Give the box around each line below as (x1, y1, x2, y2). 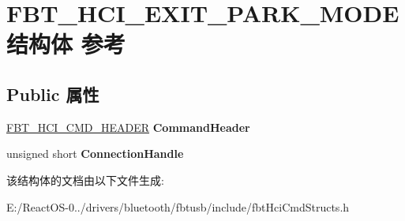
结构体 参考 (6, 28, 126, 60)
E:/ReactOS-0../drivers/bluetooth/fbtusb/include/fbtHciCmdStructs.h (6, 198, 350, 215)
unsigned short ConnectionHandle (6, 145, 184, 162)
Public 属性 (6, 81, 99, 106)
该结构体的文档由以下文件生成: (6, 171, 164, 188)
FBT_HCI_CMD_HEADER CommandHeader (6, 118, 250, 135)
